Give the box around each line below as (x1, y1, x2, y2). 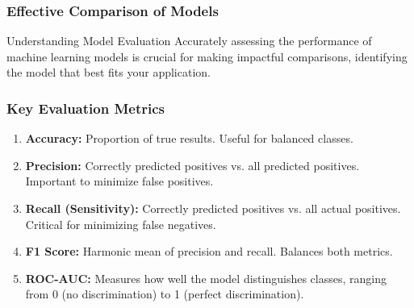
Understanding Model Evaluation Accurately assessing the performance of (6, 32, 372, 49)
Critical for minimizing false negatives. (25, 215, 216, 232)
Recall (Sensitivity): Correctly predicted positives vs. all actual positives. (25, 200, 401, 216)
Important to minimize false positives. (25, 173, 214, 189)
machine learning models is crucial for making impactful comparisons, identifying (6, 48, 408, 65)
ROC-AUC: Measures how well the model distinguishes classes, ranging (25, 269, 387, 286)
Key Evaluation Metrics (6, 98, 165, 118)
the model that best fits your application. (6, 64, 211, 81)
